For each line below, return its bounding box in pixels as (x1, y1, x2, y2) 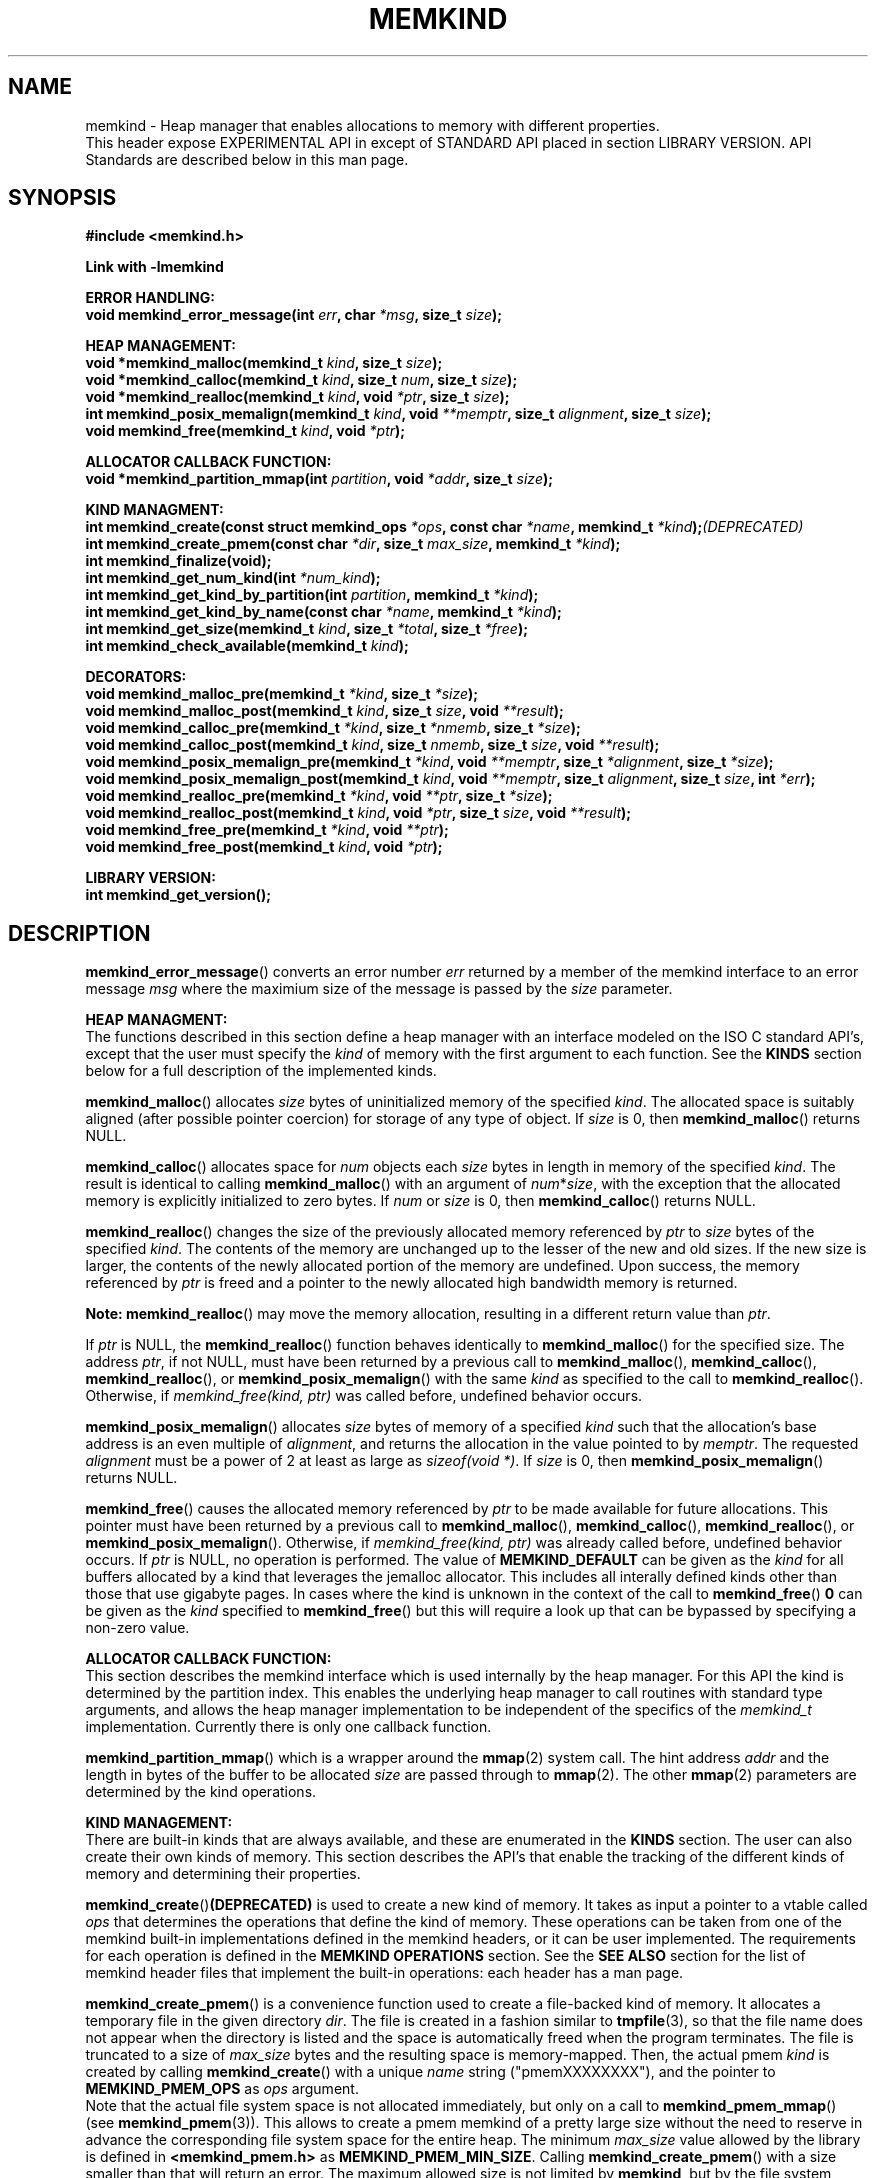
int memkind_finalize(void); (85, 552, 272, 570)
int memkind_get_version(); (85, 886, 271, 904)
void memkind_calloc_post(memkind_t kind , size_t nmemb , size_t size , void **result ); (85, 736, 660, 754)
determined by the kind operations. (85, 1783, 317, 1801)
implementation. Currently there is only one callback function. (85, 1718, 492, 1736)
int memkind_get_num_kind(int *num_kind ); (85, 569, 381, 587)
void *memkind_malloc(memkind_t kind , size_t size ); (85, 354, 443, 372)
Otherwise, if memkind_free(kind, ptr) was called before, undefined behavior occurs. (85, 1387, 643, 1405)
